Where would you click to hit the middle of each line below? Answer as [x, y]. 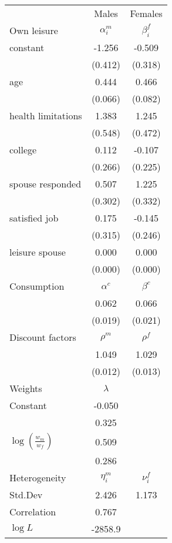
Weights [26, 388]
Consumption [37, 286]
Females [146, 13]
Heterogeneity [38, 477]
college [23, 150]
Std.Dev [26, 495]
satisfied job [34, 218]
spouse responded [45, 184]
